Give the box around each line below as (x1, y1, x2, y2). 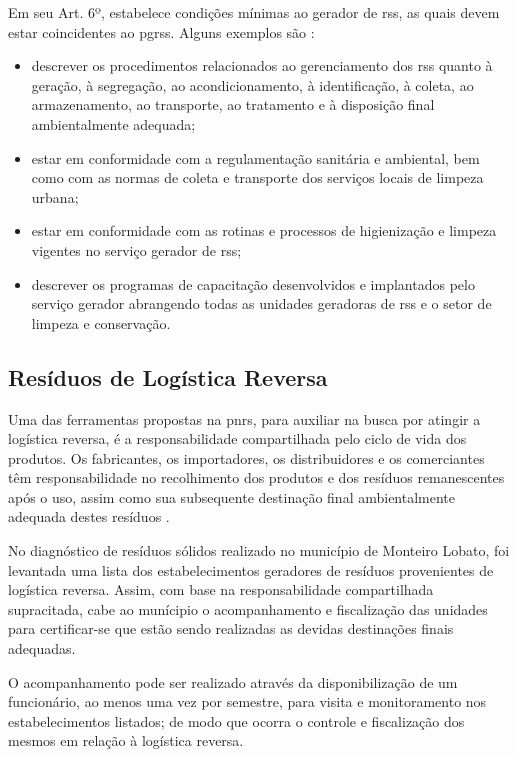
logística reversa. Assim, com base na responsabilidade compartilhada (8, 579, 434, 600)
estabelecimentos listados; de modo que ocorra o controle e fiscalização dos (8, 710, 465, 731)
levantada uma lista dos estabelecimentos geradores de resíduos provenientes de (8, 559, 494, 580)
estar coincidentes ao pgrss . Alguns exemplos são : (8, 21, 315, 42)
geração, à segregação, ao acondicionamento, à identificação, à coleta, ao (31, 74, 474, 95)
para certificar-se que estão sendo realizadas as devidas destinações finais (8, 618, 454, 639)
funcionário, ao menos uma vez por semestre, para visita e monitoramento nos (8, 691, 487, 712)
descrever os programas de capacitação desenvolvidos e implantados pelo (31, 273, 475, 294)
